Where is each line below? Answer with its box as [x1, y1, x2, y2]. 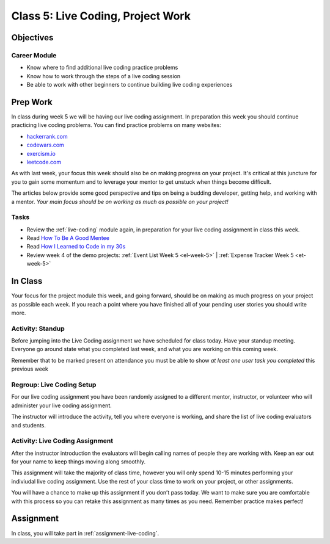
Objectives [11, 32, 54, 43]
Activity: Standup [11, 324, 65, 333]
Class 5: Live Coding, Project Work [11, 9, 191, 23]
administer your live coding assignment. [11, 402, 112, 409]
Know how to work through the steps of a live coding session [26, 72, 181, 79]
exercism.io [26, 150, 56, 157]
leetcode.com [26, 158, 61, 165]
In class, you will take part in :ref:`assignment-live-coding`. [11, 529, 159, 537]
